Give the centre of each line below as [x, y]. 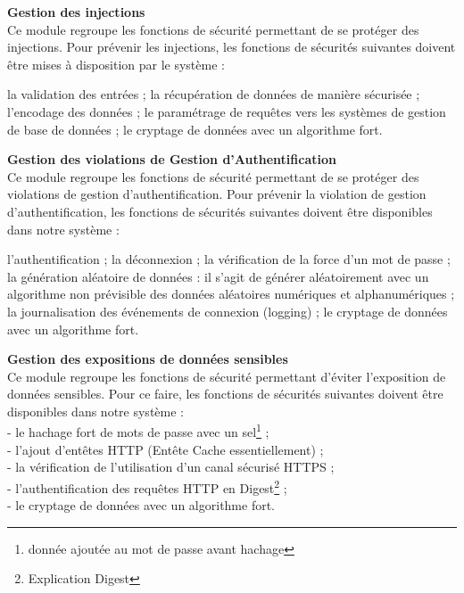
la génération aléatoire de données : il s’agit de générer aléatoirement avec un [218, 276]
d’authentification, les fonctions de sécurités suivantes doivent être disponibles [220, 211]
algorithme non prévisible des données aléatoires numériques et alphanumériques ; [231, 294]
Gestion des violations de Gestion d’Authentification [172, 159]
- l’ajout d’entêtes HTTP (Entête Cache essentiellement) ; [166, 449]
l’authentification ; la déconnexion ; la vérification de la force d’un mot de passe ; [229, 259]
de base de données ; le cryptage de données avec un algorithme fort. [195, 129]
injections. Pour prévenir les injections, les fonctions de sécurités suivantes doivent [232, 47]
